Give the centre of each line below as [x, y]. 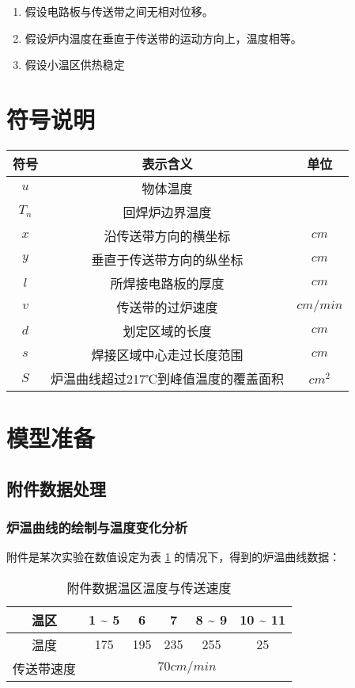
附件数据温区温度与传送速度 [149, 587]
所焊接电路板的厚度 [167, 283]
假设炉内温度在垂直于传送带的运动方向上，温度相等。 [163, 38]
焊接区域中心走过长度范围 [167, 354]
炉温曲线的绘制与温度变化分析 [97, 527]
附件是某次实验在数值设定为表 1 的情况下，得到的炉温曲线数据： [174, 557]
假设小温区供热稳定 [75, 65]
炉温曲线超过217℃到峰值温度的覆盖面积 [168, 378]
